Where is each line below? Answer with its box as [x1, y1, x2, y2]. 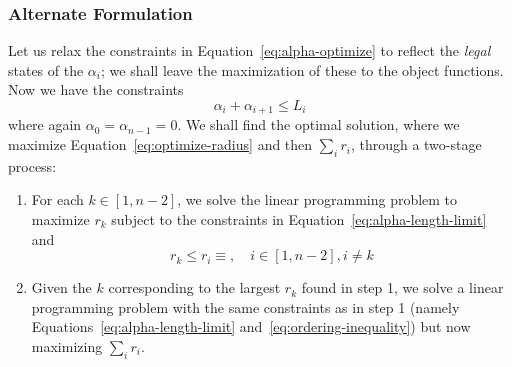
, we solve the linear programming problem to [177, 189, 458, 210]
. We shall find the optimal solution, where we [177, 114, 460, 135]
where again [8, 114, 82, 135]
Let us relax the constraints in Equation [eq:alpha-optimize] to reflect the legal [8, 40, 491, 61]
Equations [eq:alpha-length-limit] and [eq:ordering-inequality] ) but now [31, 316, 471, 337]
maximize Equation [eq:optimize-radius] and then [8, 134, 313, 155]
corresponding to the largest [108, 277, 281, 298]
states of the [8, 59, 84, 80]
